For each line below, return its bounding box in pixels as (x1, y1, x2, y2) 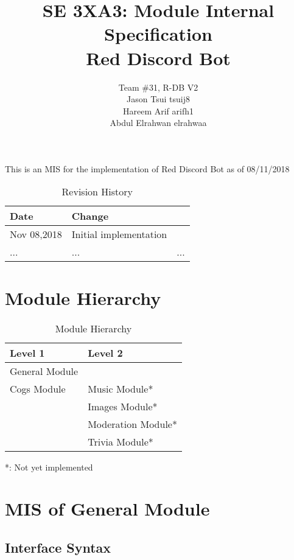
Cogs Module (10, 381, 66, 396)
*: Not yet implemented (5, 460, 93, 473)
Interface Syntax (5, 537, 111, 556)
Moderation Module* (88, 416, 177, 431)
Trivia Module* (88, 434, 153, 449)
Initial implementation (71, 227, 167, 242)
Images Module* (88, 399, 158, 413)
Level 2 (88, 345, 123, 360)
